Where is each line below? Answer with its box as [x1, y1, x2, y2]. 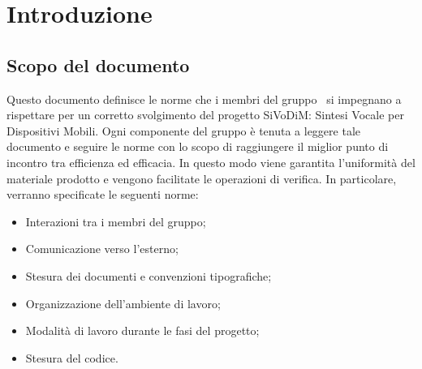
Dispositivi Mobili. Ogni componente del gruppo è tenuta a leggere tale [6, 122, 361, 139]
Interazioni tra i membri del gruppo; [25, 212, 206, 230]
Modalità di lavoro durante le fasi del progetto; [25, 322, 260, 339]
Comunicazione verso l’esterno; [25, 240, 179, 257]
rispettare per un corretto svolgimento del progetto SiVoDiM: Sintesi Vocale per [6, 106, 404, 123]
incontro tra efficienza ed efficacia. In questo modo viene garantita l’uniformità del [6, 153, 416, 170]
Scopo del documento [6, 52, 190, 77]
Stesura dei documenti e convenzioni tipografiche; [25, 267, 272, 284]
